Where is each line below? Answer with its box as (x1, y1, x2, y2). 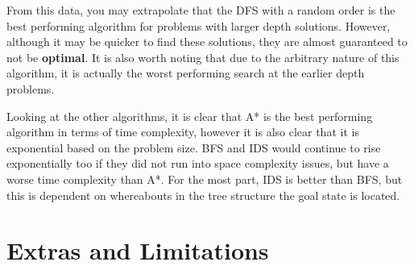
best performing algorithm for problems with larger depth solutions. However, (6, 17, 391, 34)
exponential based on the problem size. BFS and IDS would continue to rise (6, 139, 381, 156)
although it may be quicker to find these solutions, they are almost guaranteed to (6, 33, 408, 50)
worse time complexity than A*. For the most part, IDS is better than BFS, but (6, 170, 403, 187)
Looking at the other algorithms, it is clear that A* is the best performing (6, 107, 373, 124)
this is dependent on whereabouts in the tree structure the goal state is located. (6, 186, 400, 203)
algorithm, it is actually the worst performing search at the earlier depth (6, 64, 365, 81)
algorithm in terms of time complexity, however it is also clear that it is (6, 123, 359, 140)
